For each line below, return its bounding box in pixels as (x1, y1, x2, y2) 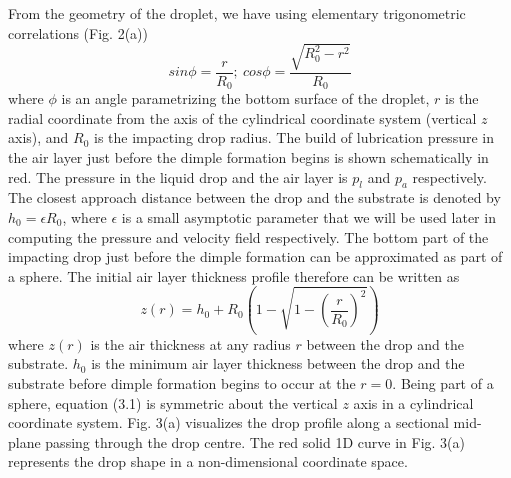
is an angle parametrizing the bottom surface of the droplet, (61, 88, 430, 109)
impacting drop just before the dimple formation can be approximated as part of (8, 246, 503, 267)
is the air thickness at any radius (90, 333, 291, 354)
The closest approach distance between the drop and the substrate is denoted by (8, 187, 501, 208)
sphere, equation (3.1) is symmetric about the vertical (8, 392, 338, 413)
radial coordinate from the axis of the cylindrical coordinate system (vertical (8, 107, 477, 128)
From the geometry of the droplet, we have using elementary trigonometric (8, 3, 466, 23)
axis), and (8, 127, 69, 148)
